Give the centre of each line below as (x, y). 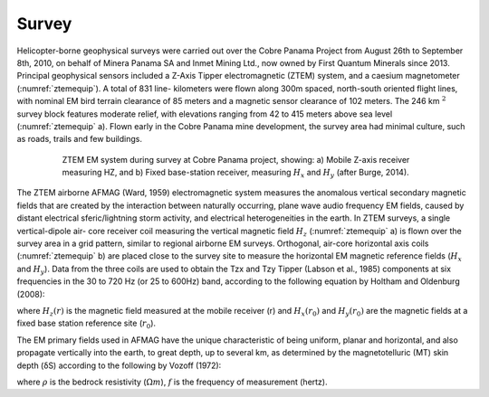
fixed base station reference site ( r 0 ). (86, 324)
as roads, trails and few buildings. (79, 139)
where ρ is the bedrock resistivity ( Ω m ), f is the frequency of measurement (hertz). (172, 382)
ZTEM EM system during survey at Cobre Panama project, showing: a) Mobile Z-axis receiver (236, 159)
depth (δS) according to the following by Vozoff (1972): (119, 365)
